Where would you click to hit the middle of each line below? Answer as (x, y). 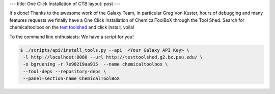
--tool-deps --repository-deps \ (65, 71)
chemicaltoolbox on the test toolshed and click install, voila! (72, 27)
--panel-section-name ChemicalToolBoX (71, 79)
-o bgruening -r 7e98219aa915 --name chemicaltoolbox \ (95, 64)
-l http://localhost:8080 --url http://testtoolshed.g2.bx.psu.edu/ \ (113, 57)
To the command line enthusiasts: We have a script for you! (72, 37)
